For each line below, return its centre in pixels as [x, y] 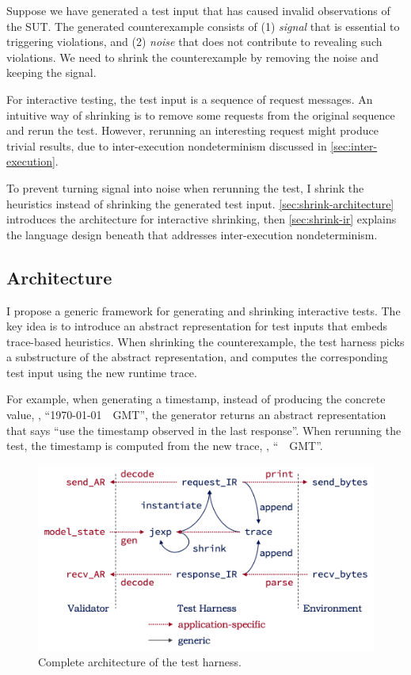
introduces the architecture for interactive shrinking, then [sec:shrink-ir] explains [202, 219]
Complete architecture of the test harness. [140, 662]
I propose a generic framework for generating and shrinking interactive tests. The [204, 310]
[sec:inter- [354, 145]
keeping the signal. [51, 72]
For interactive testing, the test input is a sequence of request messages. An [190, 99]
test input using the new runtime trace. [102, 372]
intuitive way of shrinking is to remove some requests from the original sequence [201, 114]
